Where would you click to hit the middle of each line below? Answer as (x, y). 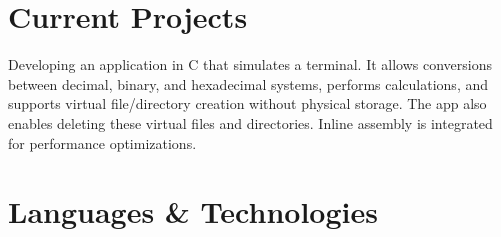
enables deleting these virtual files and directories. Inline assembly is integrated (250, 122)
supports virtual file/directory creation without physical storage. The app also (247, 103)
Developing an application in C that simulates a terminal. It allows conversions (250, 64)
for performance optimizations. (102, 142)
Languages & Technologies (193, 211)
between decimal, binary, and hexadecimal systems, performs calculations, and (248, 83)
